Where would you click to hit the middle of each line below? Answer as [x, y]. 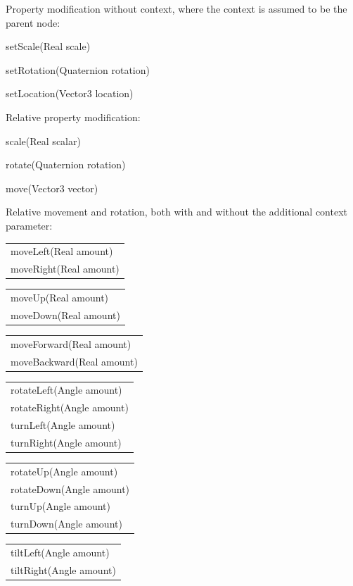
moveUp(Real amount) [60, 297]
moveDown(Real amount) [65, 314]
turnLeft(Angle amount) [63, 425]
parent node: [33, 22]
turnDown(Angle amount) [66, 524]
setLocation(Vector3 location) [70, 93]
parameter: [29, 225]
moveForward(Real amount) [71, 343]
